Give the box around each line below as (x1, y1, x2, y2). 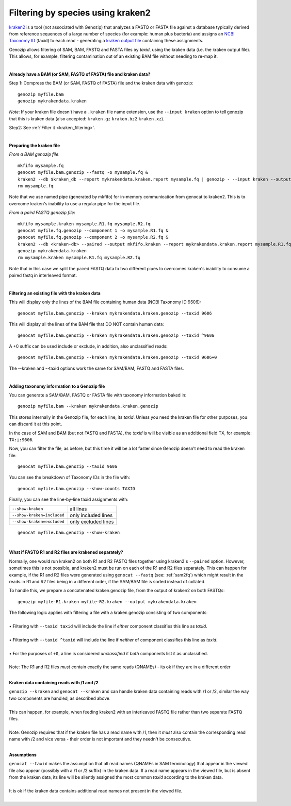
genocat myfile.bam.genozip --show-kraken (17, 529, 120, 535)
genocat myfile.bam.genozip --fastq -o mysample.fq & (17, 170, 148, 175)
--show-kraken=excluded (12, 519, 65, 524)
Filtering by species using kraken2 (9, 7, 151, 18)
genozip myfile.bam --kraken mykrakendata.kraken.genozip (17, 403, 159, 409)
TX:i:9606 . (9, 437, 33, 443)
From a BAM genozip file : (9, 151, 60, 157)
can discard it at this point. (9, 421, 63, 427)
